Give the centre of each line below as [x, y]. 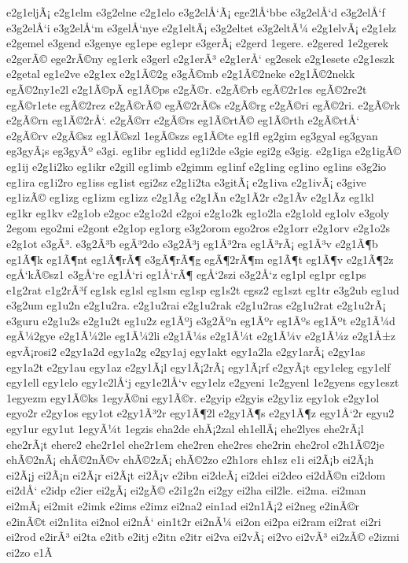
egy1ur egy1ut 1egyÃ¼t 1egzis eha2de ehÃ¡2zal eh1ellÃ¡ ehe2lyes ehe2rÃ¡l [185, 429]
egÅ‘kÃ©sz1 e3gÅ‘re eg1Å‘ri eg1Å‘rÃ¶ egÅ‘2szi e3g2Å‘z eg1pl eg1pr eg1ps [186, 274]
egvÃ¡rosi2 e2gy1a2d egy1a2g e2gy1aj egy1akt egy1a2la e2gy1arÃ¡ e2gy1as [186, 352]
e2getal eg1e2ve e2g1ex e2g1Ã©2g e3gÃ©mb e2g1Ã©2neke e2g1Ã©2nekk [181, 74]
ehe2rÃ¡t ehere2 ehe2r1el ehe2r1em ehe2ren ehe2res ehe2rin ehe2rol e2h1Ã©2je [195, 444]
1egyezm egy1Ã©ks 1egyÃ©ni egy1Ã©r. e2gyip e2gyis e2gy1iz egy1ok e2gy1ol [193, 397]
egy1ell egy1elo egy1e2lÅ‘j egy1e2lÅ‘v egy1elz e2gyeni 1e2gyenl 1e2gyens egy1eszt [203, 382]
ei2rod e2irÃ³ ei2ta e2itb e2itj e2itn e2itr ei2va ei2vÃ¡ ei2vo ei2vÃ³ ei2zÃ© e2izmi [203, 537]
